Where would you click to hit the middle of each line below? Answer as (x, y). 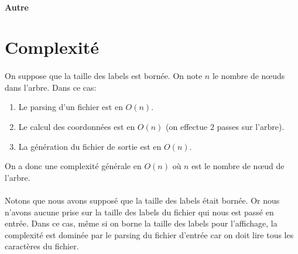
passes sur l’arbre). (251, 126)
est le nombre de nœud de (238, 166)
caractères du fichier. (42, 246)
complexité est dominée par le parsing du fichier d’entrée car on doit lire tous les (149, 234)
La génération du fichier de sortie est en (90, 146)
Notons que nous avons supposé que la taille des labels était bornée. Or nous (142, 200)
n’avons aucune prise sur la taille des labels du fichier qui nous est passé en (139, 212)
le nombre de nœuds (249, 76)
